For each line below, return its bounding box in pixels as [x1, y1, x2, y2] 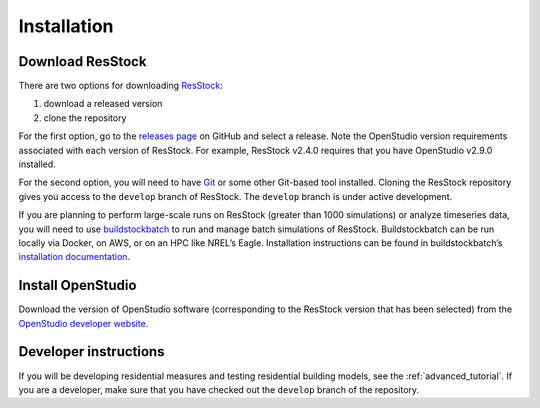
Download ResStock [18, 53, 147, 70]
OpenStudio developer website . [18, 317, 149, 329]
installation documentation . [18, 251, 130, 263]
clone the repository [43, 111, 127, 124]
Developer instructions [18, 343, 165, 360]
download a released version [43, 98, 163, 110]
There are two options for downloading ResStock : [18, 80, 224, 92]
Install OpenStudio [18, 277, 137, 294]
